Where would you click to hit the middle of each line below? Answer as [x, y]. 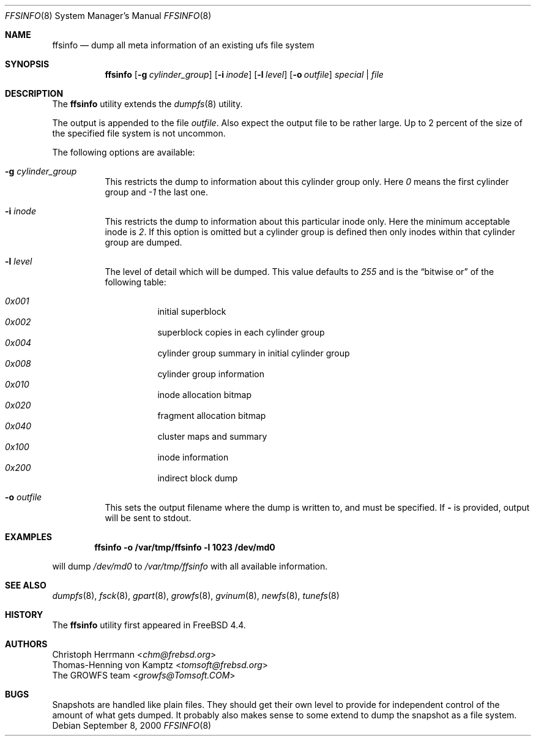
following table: [136, 282]
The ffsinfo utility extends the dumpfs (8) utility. [147, 104]
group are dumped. [143, 242]
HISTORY [24, 615]
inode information [193, 457]
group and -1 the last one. [156, 192]
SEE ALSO [26, 585]
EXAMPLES [28, 537]
